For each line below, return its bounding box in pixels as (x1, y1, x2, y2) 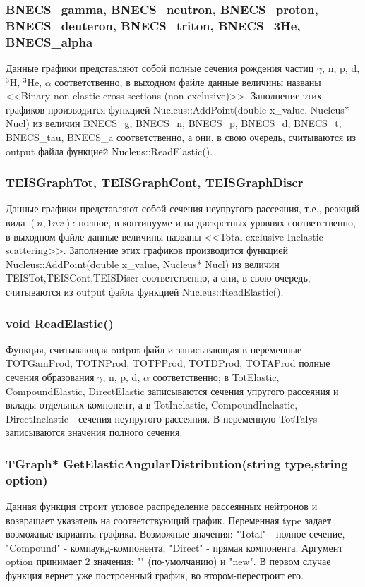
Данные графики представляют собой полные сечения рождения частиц (6, 61, 314, 75)
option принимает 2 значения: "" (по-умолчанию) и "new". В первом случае (6, 554, 331, 569)
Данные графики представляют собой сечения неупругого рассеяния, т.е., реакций (6, 201, 359, 216)
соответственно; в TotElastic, (152, 370, 280, 384)
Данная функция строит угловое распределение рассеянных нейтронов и (6, 499, 318, 514)
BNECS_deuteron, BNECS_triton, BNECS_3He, (6, 16, 301, 34)
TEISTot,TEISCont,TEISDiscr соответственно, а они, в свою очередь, (6, 270, 311, 285)
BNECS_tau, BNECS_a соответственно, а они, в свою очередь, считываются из (6, 130, 356, 145)
